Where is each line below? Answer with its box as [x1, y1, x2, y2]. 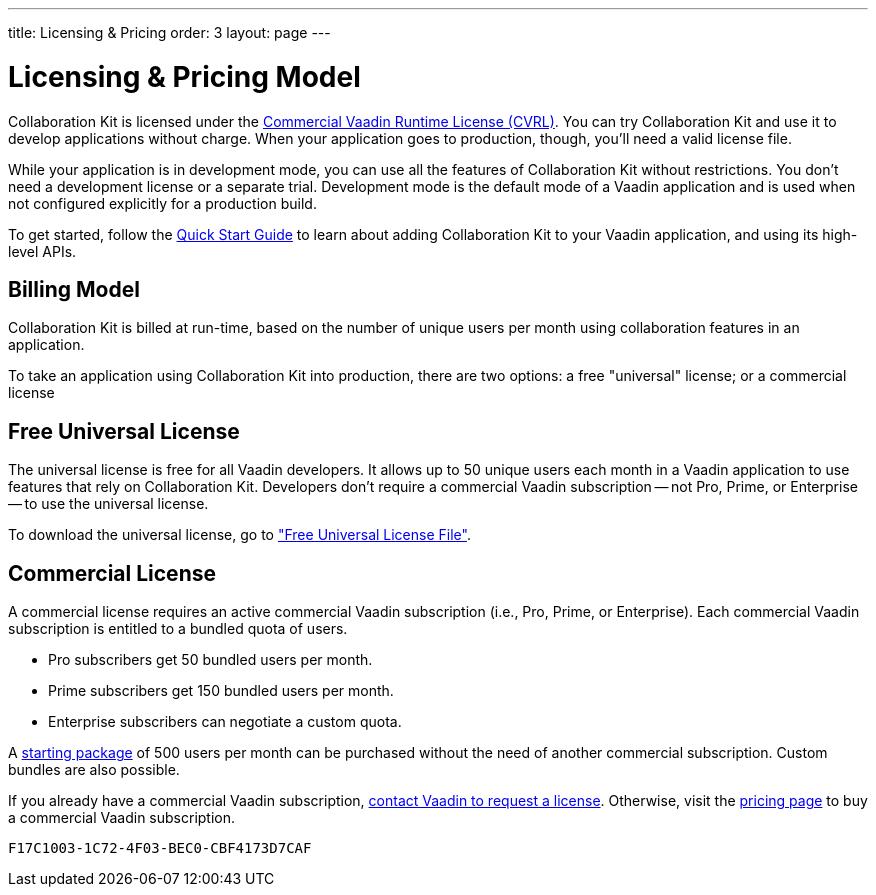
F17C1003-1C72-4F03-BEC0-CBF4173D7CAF [8, 840, 312, 857]
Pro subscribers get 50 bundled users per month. [48, 651, 373, 669]
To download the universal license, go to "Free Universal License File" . [8, 526, 471, 544]
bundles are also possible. [8, 761, 180, 779]
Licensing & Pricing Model [8, 59, 361, 94]
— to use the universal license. [8, 495, 209, 513]
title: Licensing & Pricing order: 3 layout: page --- [8, 24, 331, 41]
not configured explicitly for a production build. [8, 194, 317, 212]
